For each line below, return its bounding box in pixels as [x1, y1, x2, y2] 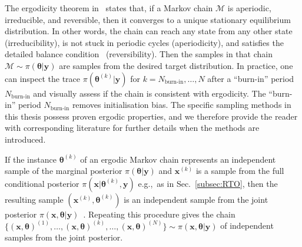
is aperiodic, [227, 2, 271, 14]
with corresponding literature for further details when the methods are [5, 121, 260, 134]
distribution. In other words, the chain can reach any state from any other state [5, 25, 293, 37]
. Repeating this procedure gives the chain [83, 208, 235, 220]
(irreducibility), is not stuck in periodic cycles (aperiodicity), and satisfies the [5, 36, 284, 48]
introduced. [5, 133, 46, 145]
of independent [220, 219, 274, 232]
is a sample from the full [195, 164, 284, 177]
